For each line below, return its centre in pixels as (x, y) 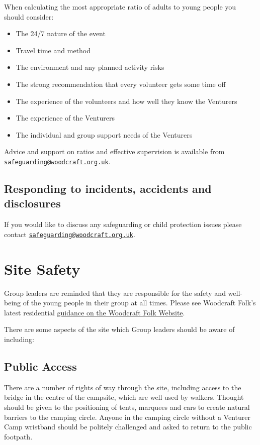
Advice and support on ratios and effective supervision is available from (114, 151)
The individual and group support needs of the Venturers (104, 134)
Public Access (40, 366)
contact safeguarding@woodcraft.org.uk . (70, 234)
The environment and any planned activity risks (90, 67)
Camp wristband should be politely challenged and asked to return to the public (128, 427)
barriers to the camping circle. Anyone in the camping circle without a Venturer (127, 417)
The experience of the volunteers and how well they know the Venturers (126, 101)
